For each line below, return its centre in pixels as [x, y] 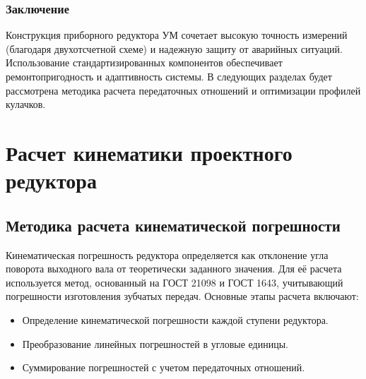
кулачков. [26, 104]
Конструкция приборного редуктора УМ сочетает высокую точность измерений [177, 35]
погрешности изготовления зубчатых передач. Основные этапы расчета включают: [182, 296]
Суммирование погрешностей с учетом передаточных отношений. [164, 367]
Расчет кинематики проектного [149, 152]
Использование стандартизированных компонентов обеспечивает [144, 62]
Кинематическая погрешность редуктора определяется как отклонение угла [167, 254]
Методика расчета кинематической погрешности [173, 225]
